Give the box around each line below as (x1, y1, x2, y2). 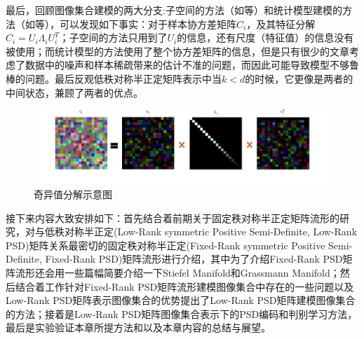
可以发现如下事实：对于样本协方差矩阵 (59, 16, 236, 31)
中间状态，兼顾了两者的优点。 (6, 85, 143, 99)
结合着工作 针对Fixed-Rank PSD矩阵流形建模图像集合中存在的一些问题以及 (15, 279, 354, 293)
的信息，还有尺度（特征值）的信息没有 (177, 30, 354, 45)
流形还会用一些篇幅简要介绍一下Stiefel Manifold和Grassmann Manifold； (15, 265, 340, 279)
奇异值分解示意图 (34, 186, 112, 201)
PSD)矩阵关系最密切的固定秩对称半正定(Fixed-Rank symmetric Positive (6, 237, 325, 252)
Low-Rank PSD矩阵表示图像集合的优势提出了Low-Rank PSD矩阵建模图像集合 (6, 293, 356, 307)
